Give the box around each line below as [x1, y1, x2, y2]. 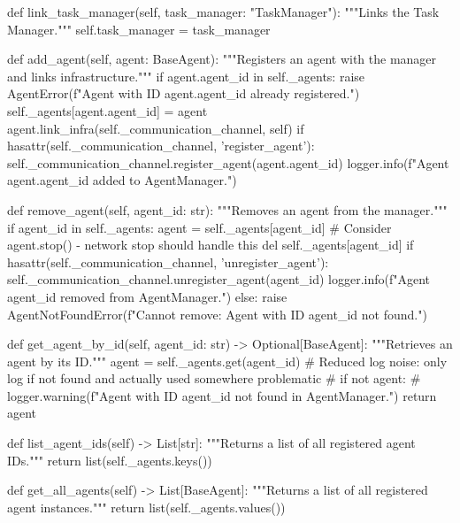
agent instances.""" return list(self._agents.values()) [7, 497, 286, 516]
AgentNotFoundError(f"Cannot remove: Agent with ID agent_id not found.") [7, 304, 427, 323]
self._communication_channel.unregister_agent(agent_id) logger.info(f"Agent [7, 270, 431, 288]
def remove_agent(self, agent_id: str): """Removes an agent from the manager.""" [7, 200, 448, 219]
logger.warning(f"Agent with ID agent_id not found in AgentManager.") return [7, 386, 437, 404]
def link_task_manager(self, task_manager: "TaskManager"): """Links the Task [7, 3, 440, 20]
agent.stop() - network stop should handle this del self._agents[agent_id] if [7, 235, 414, 254]
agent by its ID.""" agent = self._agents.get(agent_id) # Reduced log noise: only [7, 351, 448, 370]
